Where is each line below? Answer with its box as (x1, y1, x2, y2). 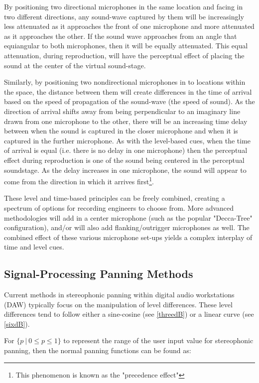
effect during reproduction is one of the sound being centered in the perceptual (4, 154, 245, 165)
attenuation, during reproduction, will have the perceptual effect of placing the (4, 50, 245, 60)
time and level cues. (4, 242, 64, 252)
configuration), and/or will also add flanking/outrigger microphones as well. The (4, 222, 250, 233)
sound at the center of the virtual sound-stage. (4, 60, 146, 70)
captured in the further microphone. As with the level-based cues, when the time (4, 135, 251, 145)
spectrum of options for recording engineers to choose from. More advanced (4, 202, 234, 213)
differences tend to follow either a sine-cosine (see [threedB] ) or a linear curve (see (4, 309, 254, 319)
